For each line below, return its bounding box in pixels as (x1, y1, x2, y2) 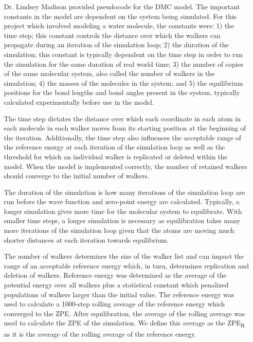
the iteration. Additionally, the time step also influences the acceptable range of (4, 132, 241, 142)
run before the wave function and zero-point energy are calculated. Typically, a (4, 196, 239, 207)
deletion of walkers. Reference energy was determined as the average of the (4, 270, 227, 280)
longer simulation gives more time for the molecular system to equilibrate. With (4, 206, 242, 216)
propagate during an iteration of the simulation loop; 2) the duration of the (4, 39, 229, 50)
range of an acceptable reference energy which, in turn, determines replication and (4, 260, 249, 270)
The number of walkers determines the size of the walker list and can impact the (4, 251, 244, 261)
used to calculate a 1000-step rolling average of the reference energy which (4, 299, 225, 309)
